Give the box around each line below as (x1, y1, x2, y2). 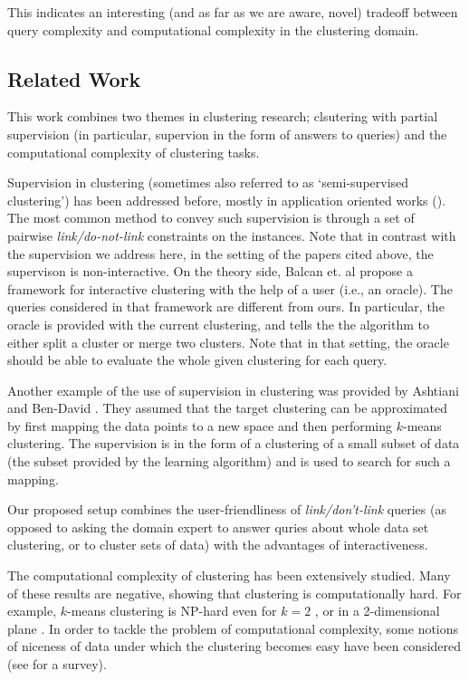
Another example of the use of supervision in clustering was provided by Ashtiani (7, 380, 459, 399)
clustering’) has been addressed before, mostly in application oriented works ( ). (7, 190, 446, 209)
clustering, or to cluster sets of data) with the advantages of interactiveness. (7, 535, 428, 554)
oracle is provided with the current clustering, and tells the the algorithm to (7, 314, 429, 333)
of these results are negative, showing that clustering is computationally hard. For (7, 583, 462, 602)
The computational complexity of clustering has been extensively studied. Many (7, 566, 451, 585)
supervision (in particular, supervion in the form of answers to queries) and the (7, 124, 447, 143)
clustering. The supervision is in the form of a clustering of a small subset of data (7, 434, 460, 453)
